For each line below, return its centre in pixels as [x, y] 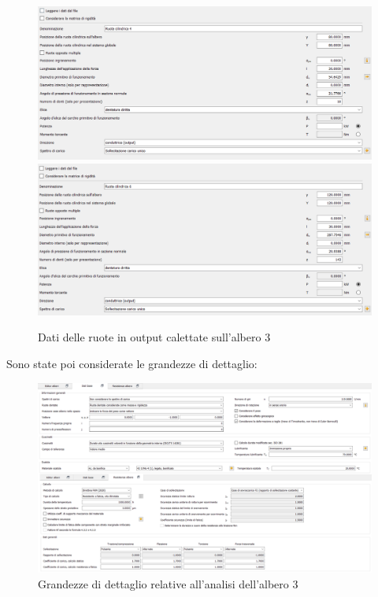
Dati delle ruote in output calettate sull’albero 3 [154, 337]
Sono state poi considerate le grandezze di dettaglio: [132, 363]
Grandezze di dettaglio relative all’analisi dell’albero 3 [168, 583]
